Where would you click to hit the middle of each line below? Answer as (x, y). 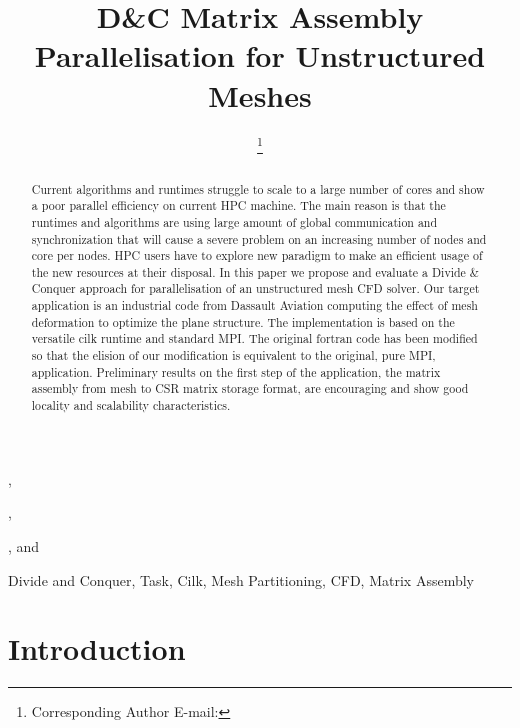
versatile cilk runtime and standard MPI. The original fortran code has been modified (254, 338)
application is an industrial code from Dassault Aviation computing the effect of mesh (254, 305)
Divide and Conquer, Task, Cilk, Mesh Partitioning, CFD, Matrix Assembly (241, 579)
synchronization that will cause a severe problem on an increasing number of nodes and (259, 238)
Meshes (260, 94)
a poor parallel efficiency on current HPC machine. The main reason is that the (238, 205)
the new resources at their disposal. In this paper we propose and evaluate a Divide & (255, 271)
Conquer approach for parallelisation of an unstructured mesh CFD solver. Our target (255, 288)
